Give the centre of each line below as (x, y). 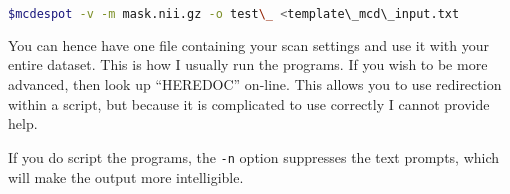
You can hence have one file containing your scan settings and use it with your (249, 44)
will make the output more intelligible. (126, 176)
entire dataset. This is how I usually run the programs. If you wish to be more (248, 64)
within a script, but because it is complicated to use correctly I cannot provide (249, 103)
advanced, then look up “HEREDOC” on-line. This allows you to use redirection (255, 84)
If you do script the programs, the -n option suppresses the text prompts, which (254, 156)
